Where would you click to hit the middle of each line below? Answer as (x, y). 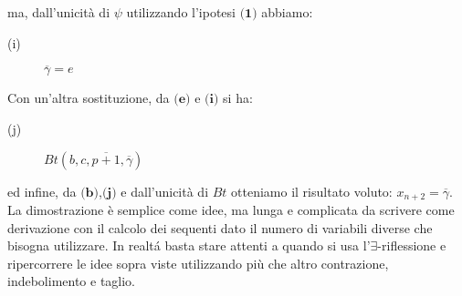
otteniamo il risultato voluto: (312, 191)
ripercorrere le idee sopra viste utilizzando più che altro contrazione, (198, 263)
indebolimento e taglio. (72, 281)
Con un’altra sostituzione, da (89, 98)
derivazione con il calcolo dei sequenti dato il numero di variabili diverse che (220, 227)
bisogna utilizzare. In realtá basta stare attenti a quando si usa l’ (189, 245)
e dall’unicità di (165, 191)
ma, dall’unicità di (59, 12)
